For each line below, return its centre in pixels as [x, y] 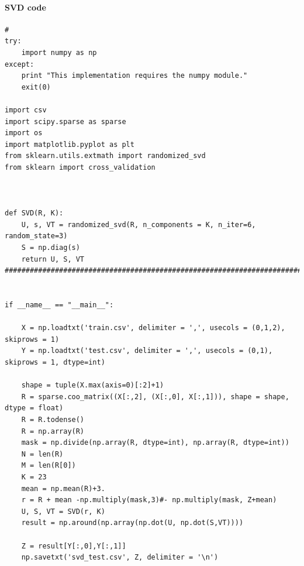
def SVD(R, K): [34, 213]
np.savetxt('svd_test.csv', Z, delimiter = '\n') [120, 558]
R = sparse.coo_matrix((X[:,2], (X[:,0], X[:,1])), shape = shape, [155, 397]
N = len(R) [42, 454]
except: [20, 64]
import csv [26, 110]
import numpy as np [59, 52]
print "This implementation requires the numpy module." [134, 76]
